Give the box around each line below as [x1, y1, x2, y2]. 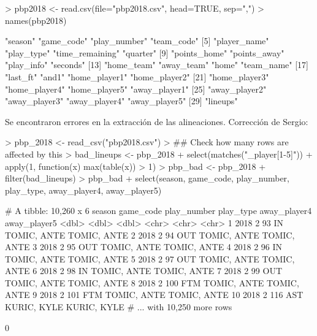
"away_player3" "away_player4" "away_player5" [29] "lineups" [5, 94, 238, 107]
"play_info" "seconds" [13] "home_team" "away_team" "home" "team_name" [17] [5, 58, 308, 71]
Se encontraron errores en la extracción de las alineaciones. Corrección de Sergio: [5, 115, 308, 128]
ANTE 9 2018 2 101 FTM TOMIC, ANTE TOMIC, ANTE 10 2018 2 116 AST [5, 288, 304, 301]
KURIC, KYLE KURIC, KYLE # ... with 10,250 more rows [5, 300, 232, 313]
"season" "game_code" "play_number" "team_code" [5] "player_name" [5, 34, 269, 47]
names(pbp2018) [5, 13, 67, 26]
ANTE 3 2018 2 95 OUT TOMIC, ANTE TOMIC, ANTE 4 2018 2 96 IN [5, 240, 283, 253]
